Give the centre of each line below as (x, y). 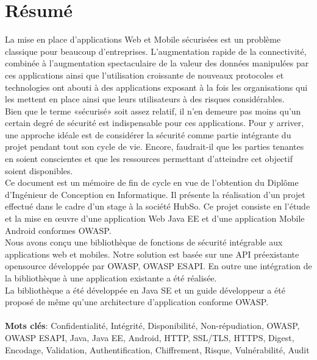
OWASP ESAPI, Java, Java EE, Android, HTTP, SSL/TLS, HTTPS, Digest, (150, 337)
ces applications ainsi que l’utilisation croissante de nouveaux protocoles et (144, 75)
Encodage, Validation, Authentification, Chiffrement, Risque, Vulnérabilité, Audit (157, 349)
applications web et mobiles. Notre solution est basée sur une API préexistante (152, 254)
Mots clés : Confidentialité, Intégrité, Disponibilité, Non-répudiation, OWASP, (152, 326)
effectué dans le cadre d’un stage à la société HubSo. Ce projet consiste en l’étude (158, 206)
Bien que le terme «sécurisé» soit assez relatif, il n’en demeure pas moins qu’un (153, 111)
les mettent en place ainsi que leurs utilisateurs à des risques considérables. (145, 99)
